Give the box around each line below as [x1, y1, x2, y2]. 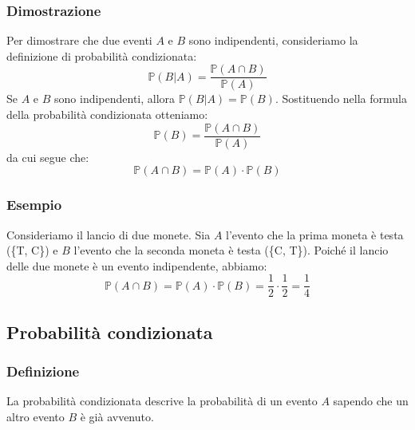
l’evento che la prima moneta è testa [226, 226, 404, 243]
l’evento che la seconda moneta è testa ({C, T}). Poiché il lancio [73, 242, 389, 258]
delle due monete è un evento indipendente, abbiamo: [6, 257, 267, 274]
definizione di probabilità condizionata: [6, 47, 197, 64]
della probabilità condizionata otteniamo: [6, 106, 208, 123]
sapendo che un [333, 393, 409, 409]
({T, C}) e [6, 242, 58, 258]
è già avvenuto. [80, 408, 154, 424]
